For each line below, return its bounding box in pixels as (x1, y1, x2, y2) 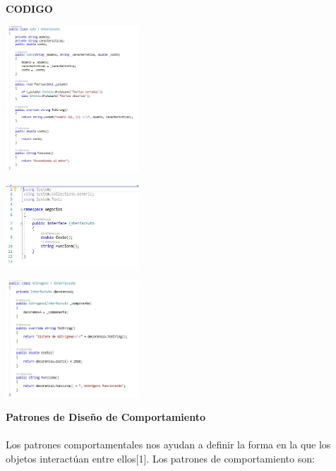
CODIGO (6, 1, 53, 16)
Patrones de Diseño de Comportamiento (6, 410, 205, 424)
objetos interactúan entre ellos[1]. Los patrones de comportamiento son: (6, 451, 315, 466)
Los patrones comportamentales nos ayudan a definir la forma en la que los (6, 437, 331, 452)
